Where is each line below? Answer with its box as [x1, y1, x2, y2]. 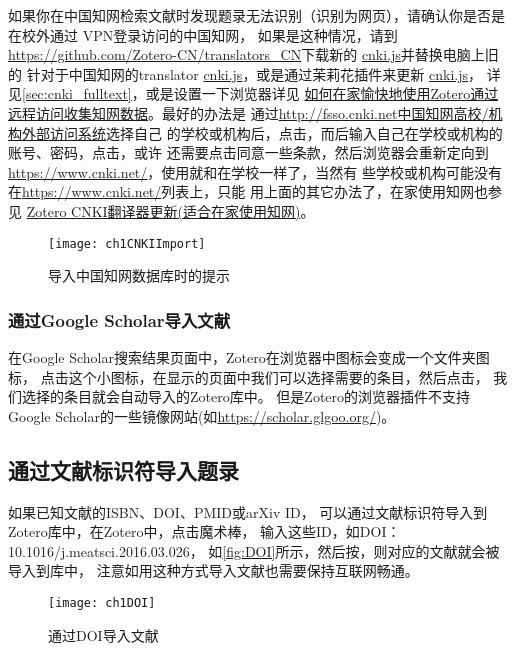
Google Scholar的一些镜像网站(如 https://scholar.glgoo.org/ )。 [8, 405, 396, 426]
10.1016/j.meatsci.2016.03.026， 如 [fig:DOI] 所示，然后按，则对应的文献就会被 [8, 540, 500, 561]
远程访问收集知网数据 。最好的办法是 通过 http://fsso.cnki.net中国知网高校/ [8, 102, 489, 123]
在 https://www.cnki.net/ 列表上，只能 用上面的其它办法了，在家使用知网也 [8, 181, 488, 202]
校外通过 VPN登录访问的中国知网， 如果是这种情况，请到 [21, 24, 398, 45]
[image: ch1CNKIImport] [48, 236, 206, 251]
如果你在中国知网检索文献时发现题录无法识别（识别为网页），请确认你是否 [8, 5, 491, 25]
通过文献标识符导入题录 [8, 454, 239, 485]
